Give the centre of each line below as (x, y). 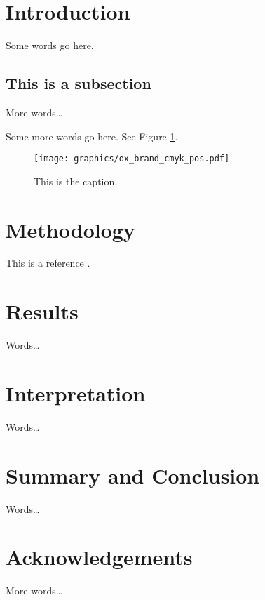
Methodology (70, 229)
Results (42, 311)
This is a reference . (48, 263)
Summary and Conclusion (133, 475)
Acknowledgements (99, 557)
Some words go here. (50, 45)
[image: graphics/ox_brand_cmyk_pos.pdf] (132, 159)
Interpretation (76, 393)
